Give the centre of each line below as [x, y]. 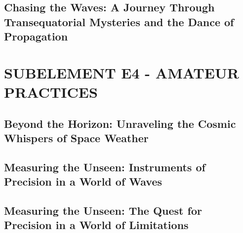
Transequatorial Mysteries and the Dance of [119, 21]
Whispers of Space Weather [76, 137]
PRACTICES [51, 92]
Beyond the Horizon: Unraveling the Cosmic [120, 123]
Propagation [36, 36]
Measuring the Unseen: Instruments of [105, 167]
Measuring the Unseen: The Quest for [103, 210]
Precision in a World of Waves [83, 181]
